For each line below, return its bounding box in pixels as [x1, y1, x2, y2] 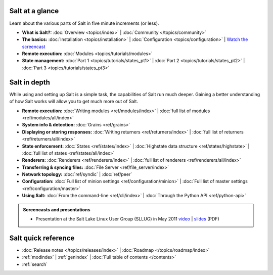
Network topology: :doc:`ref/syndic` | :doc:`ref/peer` [22, 171, 132, 177]
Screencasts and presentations [23, 206, 90, 212]
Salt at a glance [9, 7, 59, 15]
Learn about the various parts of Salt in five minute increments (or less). [9, 20, 159, 26]
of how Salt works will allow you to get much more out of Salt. [9, 99, 139, 105]
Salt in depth [9, 78, 51, 86]
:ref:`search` [22, 261, 48, 267]
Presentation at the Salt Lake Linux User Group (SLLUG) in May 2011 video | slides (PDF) [35, 216, 219, 222]
